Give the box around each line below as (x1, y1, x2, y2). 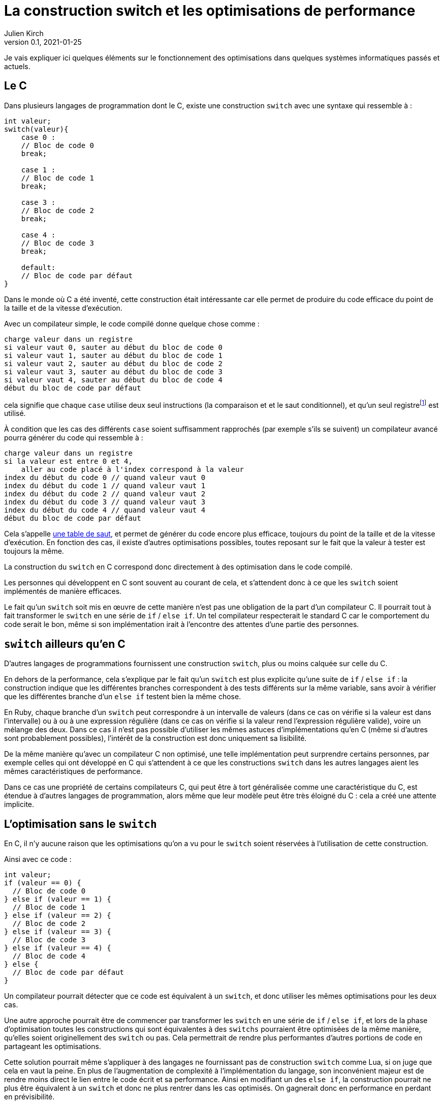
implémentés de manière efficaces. (4, 587, 122, 596)
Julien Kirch (4, 28, 44, 38)
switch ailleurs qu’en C (4, 637, 125, 650)
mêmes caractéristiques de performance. (4, 767, 143, 776)
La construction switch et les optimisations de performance (4, 2, 416, 19)
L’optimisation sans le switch (4, 817, 157, 830)
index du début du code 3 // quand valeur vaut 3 (4, 498, 206, 506)
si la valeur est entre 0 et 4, (4, 457, 133, 466)
